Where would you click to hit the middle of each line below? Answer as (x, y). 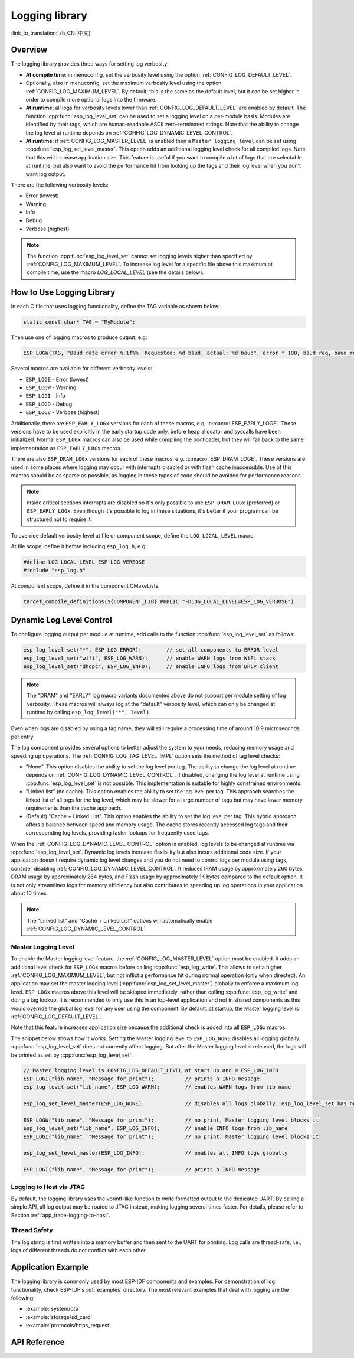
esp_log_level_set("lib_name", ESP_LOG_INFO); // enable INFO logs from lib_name (156, 1129)
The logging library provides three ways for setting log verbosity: (90, 64)
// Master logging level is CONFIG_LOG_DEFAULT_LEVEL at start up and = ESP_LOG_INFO (151, 1070)
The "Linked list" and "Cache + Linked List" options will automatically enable (120, 920)
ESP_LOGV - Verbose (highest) (63, 412)
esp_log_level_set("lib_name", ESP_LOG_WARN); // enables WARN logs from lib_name (157, 1087)
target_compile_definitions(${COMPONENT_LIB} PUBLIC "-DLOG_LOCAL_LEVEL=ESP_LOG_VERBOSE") (159, 601)
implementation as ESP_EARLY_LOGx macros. (66, 448)
